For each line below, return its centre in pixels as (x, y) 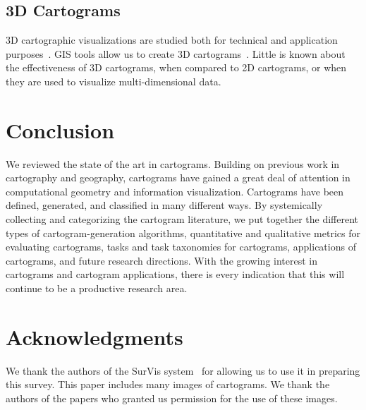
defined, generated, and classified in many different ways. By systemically (164, 205)
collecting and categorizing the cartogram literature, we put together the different (182, 219)
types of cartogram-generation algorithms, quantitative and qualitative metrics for (183, 233)
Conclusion (60, 129)
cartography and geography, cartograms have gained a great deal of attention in (178, 177)
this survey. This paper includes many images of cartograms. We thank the (168, 384)
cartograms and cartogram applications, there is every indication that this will (175, 274)
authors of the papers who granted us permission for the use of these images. (172, 398)
